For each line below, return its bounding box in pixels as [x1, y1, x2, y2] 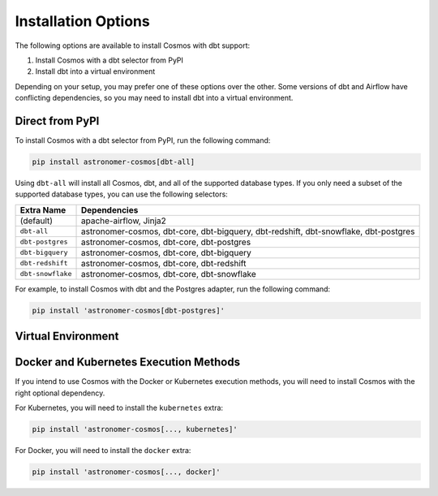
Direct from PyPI [15, 114, 100, 127]
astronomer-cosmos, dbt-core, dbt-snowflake [80, 268, 256, 279]
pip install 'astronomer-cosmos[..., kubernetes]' [32, 425, 238, 434]
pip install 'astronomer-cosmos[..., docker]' [32, 468, 221, 477]
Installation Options [15, 12, 150, 30]
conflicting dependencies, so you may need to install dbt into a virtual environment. [15, 93, 294, 103]
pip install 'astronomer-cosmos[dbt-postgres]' [32, 305, 225, 315]
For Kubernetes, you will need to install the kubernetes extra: [15, 403, 223, 413]
